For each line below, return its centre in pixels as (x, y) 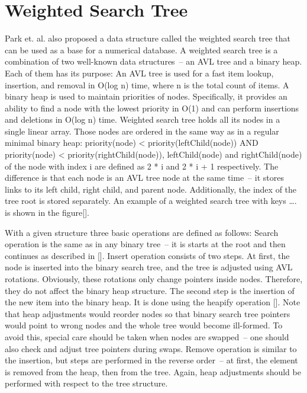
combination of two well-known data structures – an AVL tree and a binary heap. (153, 61)
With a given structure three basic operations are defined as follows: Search (142, 232)
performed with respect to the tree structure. (86, 383)
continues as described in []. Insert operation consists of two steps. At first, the (147, 255)
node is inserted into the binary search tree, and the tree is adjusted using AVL (149, 267)
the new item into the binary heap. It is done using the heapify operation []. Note (153, 302)
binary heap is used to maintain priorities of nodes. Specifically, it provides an (146, 96)
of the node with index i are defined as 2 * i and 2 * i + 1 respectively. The (142, 166)
